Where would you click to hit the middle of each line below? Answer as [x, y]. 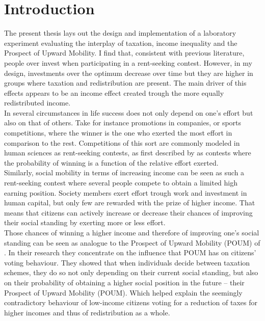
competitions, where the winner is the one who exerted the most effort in [118, 133]
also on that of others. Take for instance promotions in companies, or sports [123, 123]
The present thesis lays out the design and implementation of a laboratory [120, 33]
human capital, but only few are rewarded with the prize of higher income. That [130, 203]
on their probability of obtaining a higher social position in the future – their [124, 282]
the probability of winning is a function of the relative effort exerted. [111, 162]
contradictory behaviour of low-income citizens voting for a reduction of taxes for [131, 302]
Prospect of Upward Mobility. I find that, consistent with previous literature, [124, 53]
